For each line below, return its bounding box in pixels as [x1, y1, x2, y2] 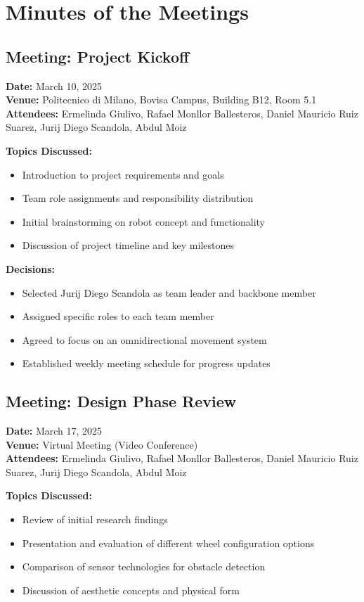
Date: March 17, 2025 [6, 423, 103, 438]
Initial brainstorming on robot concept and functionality [22, 214, 266, 229]
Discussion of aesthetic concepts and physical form [22, 582, 240, 597]
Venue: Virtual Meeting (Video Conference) [6, 437, 198, 451]
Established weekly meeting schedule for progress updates [22, 356, 271, 371]
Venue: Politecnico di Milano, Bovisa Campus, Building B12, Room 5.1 [6, 92, 317, 107]
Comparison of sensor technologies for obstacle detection [22, 559, 266, 574]
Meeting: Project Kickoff [6, 45, 190, 67]
